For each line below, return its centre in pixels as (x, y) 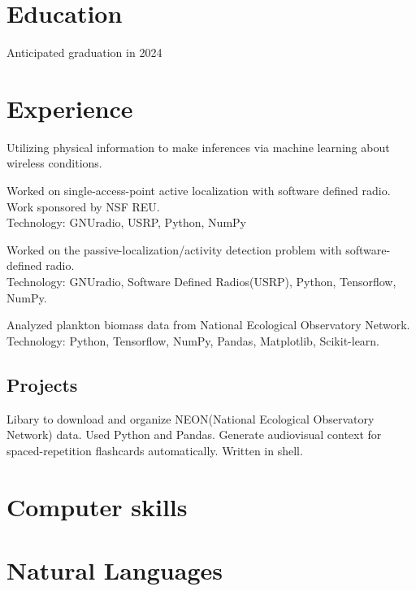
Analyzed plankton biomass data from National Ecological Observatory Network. (208, 325)
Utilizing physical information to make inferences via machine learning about (198, 147)
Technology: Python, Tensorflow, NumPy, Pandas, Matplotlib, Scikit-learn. (193, 340)
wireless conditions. (54, 163)
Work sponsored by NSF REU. (83, 206)
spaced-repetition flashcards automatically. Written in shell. (155, 450)
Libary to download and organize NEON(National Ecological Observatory (191, 418)
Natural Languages (115, 569)
